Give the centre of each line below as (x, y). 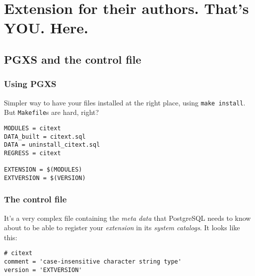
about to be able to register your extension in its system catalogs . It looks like (122, 228)
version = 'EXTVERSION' (43, 270)
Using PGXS (30, 84)
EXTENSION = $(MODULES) (43, 170)
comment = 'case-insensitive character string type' (93, 262)
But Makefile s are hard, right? (52, 112)
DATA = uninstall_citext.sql (52, 145)
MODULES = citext (32, 128)
